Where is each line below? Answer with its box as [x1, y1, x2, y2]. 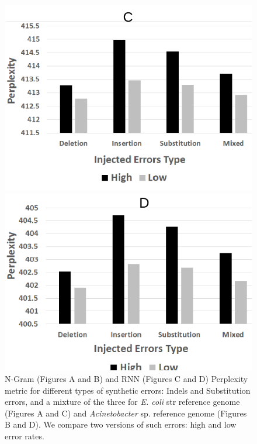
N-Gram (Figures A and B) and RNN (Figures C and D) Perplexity [5, 373, 248, 385]
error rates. [5, 430, 44, 442]
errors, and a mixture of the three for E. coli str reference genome [5, 395, 240, 408]
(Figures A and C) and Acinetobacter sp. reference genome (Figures [5, 407, 247, 419]
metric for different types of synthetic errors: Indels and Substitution [5, 384, 251, 396]
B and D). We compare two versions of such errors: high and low [5, 418, 237, 431]
